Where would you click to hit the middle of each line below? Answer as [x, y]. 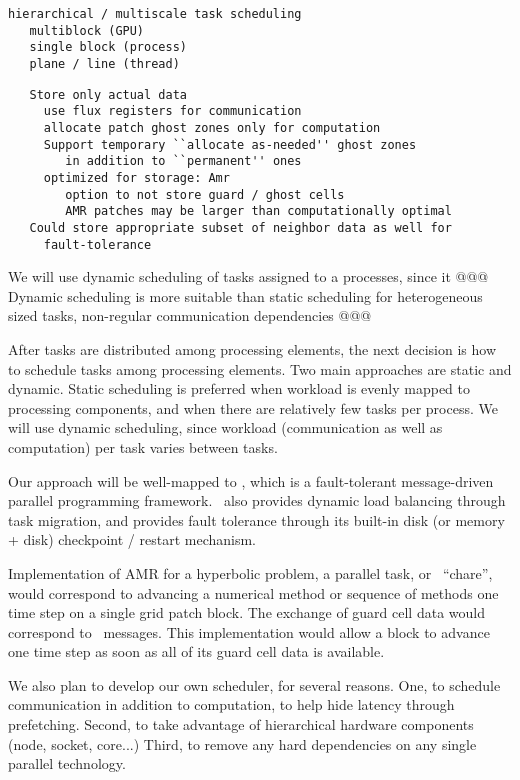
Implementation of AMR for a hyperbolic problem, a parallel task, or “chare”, [250, 572]
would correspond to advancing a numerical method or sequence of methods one [253, 592]
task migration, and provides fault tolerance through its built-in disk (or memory [256, 519]
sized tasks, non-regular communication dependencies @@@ [190, 315]
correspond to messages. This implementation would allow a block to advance [249, 631]
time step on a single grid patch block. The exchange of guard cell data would [246, 612]
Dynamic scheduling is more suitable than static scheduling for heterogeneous [245, 295]
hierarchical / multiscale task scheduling [155, 14]
